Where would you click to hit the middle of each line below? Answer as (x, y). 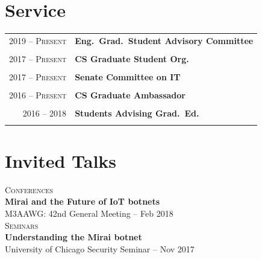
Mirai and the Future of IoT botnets (83, 201)
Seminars (22, 225)
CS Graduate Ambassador (130, 95)
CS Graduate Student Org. (132, 58)
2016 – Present (38, 95)
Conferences (29, 189)
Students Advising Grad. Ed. (137, 113)
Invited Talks (61, 160)
